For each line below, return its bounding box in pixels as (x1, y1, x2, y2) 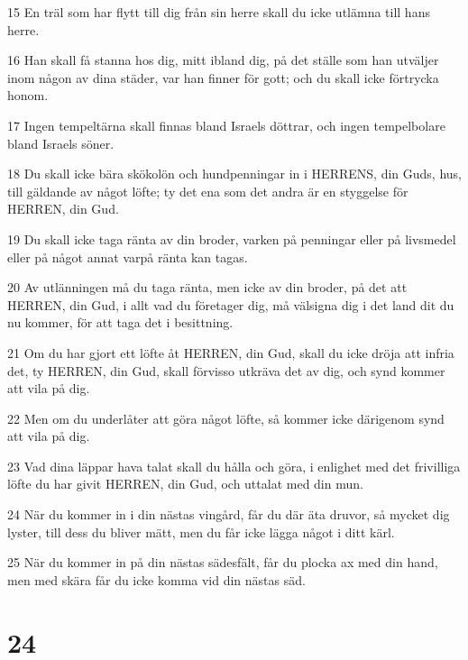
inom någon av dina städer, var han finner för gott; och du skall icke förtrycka (7, 68, 439, 87)
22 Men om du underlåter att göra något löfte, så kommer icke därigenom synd (7, 408, 445, 427)
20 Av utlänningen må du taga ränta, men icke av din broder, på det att (7, 278, 408, 297)
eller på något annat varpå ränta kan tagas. (7, 247, 248, 266)
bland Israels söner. (7, 133, 115, 152)
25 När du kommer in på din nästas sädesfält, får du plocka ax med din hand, (7, 553, 438, 572)
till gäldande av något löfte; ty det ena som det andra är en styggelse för (7, 181, 408, 200)
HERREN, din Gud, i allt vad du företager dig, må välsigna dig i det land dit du (7, 295, 454, 314)
